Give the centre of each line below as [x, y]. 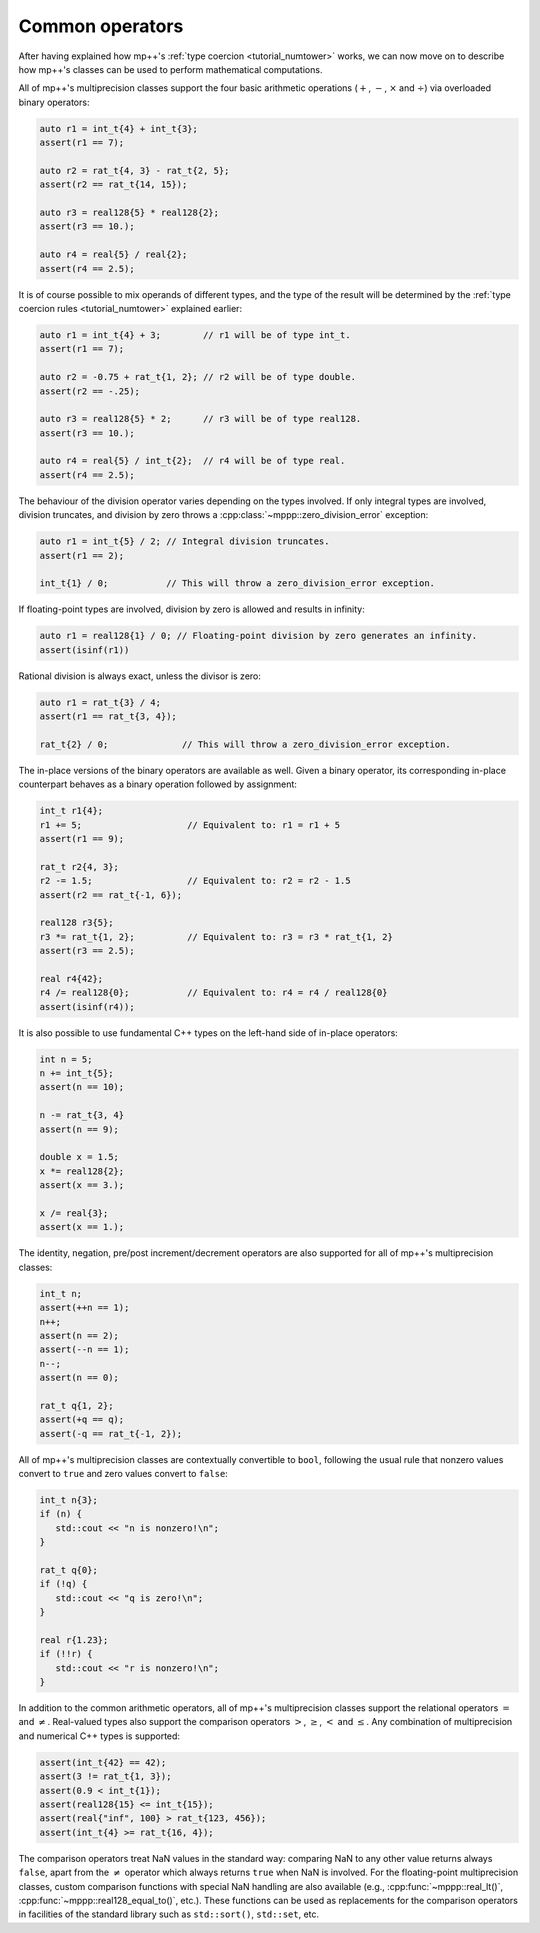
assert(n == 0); [79, 1378]
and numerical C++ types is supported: [99, 1736]
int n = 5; [66, 1059]
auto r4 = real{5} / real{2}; [113, 254]
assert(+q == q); [82, 1419]
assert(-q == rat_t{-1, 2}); [111, 1433]
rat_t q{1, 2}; [76, 1405]
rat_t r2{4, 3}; [79, 866]
